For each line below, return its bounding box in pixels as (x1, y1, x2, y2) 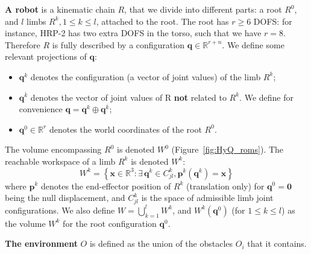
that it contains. (247, 237, 307, 250)
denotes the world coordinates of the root (49, 122, 202, 135)
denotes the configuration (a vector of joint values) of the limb (30, 70, 261, 83)
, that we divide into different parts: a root (124, 3, 282, 15)
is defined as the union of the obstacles (89, 237, 233, 250)
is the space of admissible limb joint (141, 191, 274, 204)
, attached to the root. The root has (96, 14, 229, 27)
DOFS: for (253, 14, 292, 27)
